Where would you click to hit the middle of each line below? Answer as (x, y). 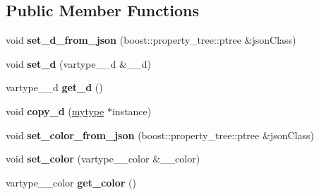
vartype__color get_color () (71, 182)
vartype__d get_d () (54, 87)
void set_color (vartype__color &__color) (103, 159)
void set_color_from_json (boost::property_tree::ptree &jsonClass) (160, 135)
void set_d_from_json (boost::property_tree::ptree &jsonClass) (151, 40)
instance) (132, 111)
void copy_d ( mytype (55, 111)
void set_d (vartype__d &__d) (79, 63)
